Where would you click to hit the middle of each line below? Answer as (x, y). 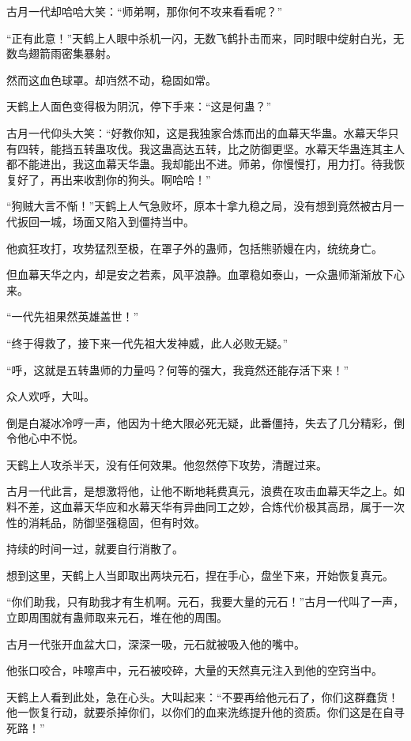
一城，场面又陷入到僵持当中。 (117, 221)
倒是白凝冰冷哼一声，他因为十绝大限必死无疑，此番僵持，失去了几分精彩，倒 (205, 422)
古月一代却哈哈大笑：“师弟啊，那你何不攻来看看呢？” (145, 11)
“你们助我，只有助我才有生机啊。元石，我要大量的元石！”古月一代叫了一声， (205, 602)
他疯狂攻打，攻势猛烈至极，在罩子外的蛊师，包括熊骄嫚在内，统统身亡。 (194, 248)
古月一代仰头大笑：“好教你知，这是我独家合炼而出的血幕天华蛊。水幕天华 (197, 132)
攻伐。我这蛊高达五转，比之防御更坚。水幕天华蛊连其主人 (255, 148)
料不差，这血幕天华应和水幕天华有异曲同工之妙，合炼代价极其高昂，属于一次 (205, 507)
